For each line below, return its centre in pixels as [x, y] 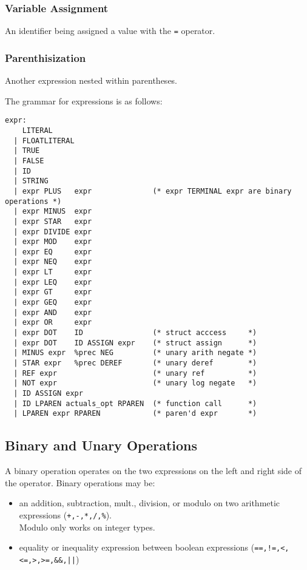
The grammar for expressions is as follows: [84, 100]
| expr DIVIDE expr [53, 232]
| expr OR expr [53, 323]
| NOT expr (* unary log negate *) [135, 383]
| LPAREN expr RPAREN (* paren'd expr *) [135, 414]
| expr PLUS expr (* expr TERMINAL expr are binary [153, 191]
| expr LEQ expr [53, 282]
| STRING [31, 181]
